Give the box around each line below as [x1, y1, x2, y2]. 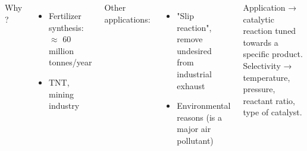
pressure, [243, 83, 275, 95]
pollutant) [177, 134, 214, 146]
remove [177, 33, 203, 45]
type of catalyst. [243, 106, 302, 118]
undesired [177, 44, 212, 56]
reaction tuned [243, 24, 296, 37]
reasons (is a [177, 111, 223, 123]
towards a [243, 36, 278, 48]
